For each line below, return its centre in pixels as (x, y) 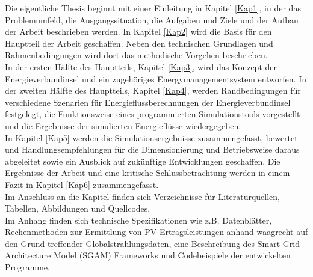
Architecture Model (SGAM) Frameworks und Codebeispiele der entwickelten (148, 255)
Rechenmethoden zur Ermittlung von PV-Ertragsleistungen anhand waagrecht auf (156, 232)
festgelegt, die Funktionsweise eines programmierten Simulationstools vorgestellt (153, 114)
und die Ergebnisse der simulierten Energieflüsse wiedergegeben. (123, 125)
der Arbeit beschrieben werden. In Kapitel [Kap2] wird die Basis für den (138, 32)
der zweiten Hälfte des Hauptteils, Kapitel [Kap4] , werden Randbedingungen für (153, 90)
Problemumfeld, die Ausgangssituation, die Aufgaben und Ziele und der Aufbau (152, 20)
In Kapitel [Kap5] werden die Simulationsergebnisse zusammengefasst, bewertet (151, 137)
